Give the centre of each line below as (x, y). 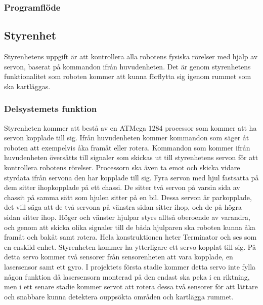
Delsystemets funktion (51, 109)
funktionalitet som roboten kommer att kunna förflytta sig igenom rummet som (128, 76)
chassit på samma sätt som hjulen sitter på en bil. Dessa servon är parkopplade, (128, 197)
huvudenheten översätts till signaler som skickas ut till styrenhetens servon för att (131, 157)
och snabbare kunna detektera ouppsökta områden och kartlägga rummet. (119, 296)
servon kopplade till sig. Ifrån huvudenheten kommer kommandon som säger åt (127, 138)
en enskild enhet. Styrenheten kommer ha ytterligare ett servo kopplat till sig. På (130, 246)
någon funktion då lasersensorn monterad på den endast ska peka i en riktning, (127, 276)
